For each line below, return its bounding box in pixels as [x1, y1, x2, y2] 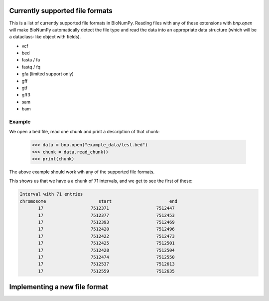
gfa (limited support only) [21, 71, 74, 77]
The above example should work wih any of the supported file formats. [9, 169, 155, 175]
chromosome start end [19, 198, 178, 204]
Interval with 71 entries [19, 191, 83, 197]
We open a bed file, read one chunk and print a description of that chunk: [9, 129, 160, 135]
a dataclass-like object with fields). [9, 34, 81, 40]
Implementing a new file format [9, 283, 109, 292]
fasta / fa [21, 57, 40, 63]
